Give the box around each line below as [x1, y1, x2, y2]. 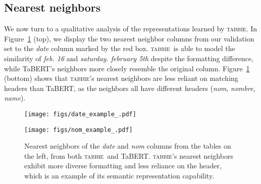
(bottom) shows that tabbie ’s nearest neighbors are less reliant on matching [4, 73, 238, 83]
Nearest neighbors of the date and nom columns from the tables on [24, 141, 231, 151]
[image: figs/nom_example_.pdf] [24, 126, 133, 133]
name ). [4, 93, 26, 103]
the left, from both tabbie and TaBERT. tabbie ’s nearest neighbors [24, 150, 233, 161]
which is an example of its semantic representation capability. [24, 170, 215, 181]
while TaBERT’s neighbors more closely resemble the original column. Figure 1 [4, 63, 250, 73]
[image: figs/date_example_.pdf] [24, 110, 136, 118]
